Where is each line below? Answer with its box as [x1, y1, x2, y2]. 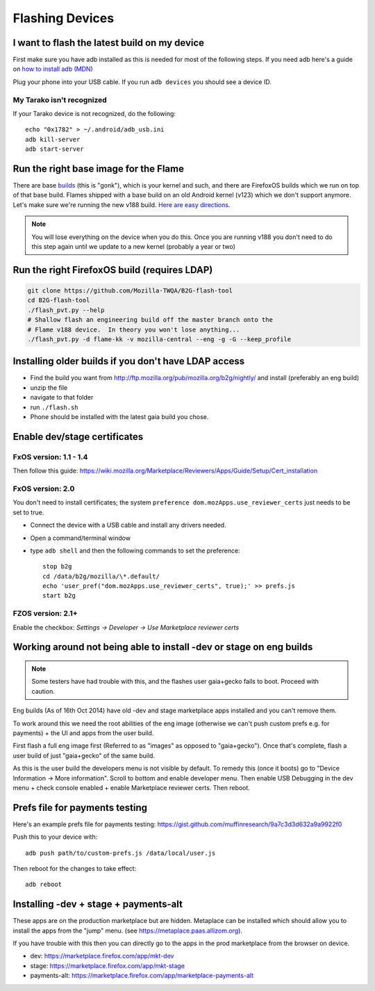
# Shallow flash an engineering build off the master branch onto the [27, 316, 274, 324]
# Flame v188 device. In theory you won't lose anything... [27, 325, 240, 334]
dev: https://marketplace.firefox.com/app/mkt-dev [30, 952, 174, 960]
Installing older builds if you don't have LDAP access [12, 355, 245, 368]
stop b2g [42, 563, 72, 571]
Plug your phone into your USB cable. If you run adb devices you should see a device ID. [12, 77, 272, 86]
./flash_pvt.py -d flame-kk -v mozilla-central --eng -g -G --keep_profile [27, 335, 292, 343]
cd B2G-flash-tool [27, 296, 90, 304]
